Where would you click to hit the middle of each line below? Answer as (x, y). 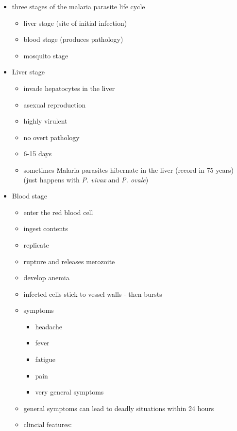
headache (49, 326)
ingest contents (46, 228)
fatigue (45, 359)
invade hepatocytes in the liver (69, 88)
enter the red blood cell (58, 212)
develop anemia (46, 278)
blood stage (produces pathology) (73, 39)
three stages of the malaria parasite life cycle (78, 6)
